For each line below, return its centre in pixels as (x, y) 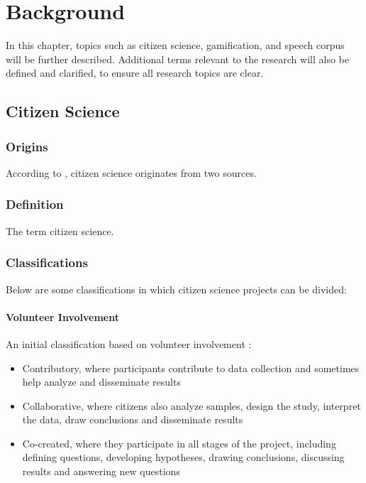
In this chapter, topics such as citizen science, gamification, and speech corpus (175, 45)
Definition (35, 204)
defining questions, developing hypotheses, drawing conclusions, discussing (183, 457)
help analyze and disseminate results (101, 382)
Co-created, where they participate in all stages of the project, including (179, 443)
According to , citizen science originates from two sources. (131, 172)
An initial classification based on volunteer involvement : (129, 343)
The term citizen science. (60, 230)
